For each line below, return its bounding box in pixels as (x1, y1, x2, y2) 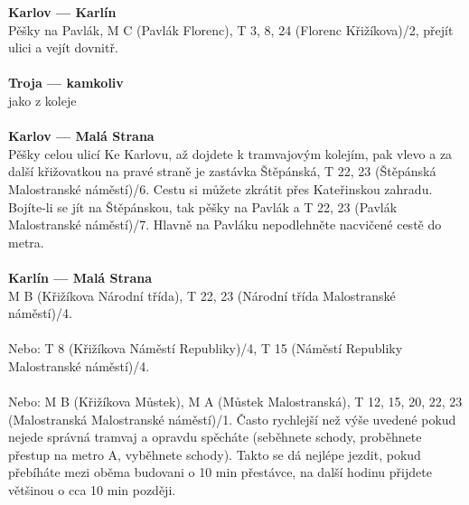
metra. (8, 232, 44, 251)
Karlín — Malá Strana (8, 267, 152, 286)
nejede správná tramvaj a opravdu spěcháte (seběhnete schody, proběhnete (8, 427, 422, 446)
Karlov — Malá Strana (8, 126, 155, 145)
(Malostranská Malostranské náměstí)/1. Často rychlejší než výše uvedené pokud (8, 409, 456, 428)
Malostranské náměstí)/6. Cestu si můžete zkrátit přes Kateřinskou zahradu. (8, 179, 433, 198)
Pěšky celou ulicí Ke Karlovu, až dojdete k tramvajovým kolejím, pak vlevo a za (8, 144, 453, 163)
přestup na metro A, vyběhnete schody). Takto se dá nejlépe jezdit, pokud (8, 444, 421, 463)
